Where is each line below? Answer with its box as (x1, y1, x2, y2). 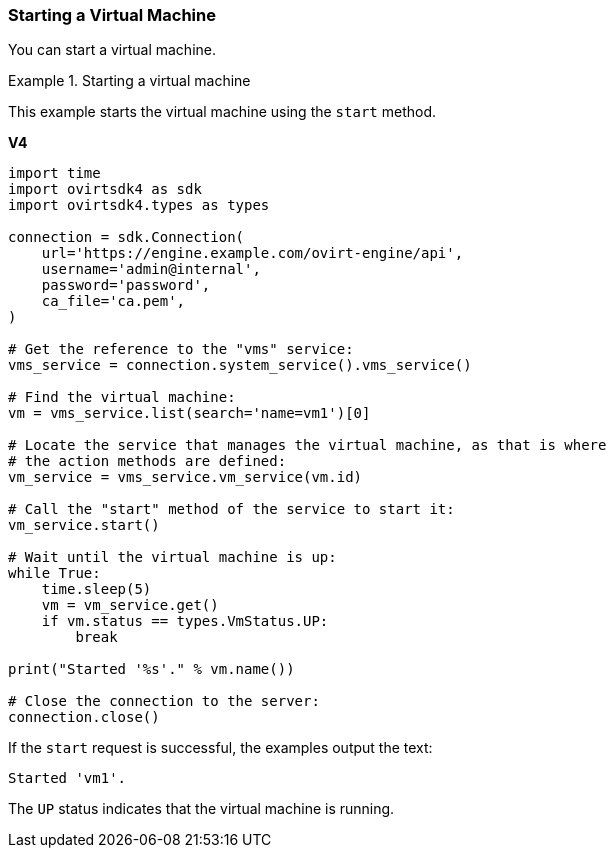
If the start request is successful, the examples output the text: (8, 739, 433, 757)
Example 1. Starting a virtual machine (8, 72, 251, 90)
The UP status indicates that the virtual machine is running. (8, 800, 395, 818)
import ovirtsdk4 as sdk (8, 181, 202, 198)
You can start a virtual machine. (8, 41, 217, 59)
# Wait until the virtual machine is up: (8, 549, 337, 566)
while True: (8, 565, 101, 582)
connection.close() (8, 709, 160, 726)
